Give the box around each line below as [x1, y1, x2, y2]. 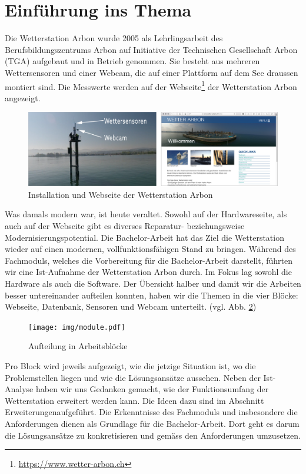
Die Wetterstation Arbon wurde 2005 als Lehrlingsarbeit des [5, 32, 223, 44]
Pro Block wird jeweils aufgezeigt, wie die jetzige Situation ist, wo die [5, 360, 256, 372]
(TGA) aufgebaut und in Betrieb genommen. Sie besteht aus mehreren [5, 55, 260, 67]
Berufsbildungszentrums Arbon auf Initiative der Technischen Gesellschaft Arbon [5, 43, 298, 55]
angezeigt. [5, 91, 41, 104]
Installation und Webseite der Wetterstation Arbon [28, 188, 213, 200]
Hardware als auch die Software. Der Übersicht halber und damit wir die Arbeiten [5, 277, 301, 289]
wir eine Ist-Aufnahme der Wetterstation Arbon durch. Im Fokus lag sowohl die [5, 266, 292, 278]
